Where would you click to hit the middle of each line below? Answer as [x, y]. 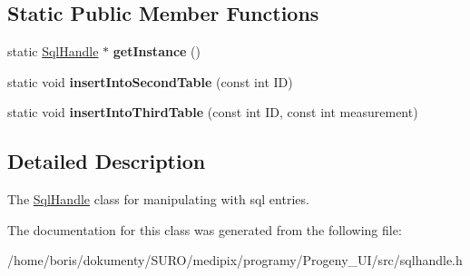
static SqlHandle [53, 51]
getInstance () [157, 51]
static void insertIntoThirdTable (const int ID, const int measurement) [213, 112]
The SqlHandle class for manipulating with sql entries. [158, 199]
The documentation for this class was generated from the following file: [205, 229]
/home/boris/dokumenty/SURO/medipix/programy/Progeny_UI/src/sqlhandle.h [235, 260]
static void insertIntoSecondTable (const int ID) [150, 81]
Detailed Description [107, 161]
